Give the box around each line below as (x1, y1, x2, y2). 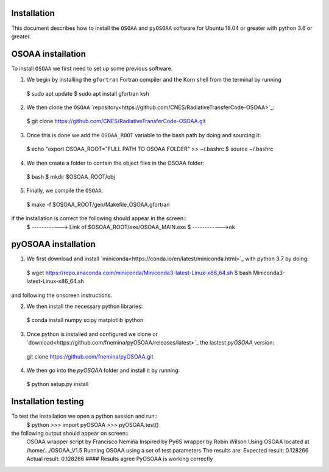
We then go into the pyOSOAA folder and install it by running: (26, 367, 180, 374)
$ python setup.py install (26, 381, 89, 388)
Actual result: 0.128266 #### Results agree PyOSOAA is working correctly (26, 455, 213, 463)
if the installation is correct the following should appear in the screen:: (11, 215, 187, 222)
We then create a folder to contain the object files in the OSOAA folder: (26, 159, 204, 166)
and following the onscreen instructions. (11, 291, 113, 299)
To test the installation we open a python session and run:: (11, 412, 158, 420)
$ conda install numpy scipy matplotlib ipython (26, 316, 144, 324)
